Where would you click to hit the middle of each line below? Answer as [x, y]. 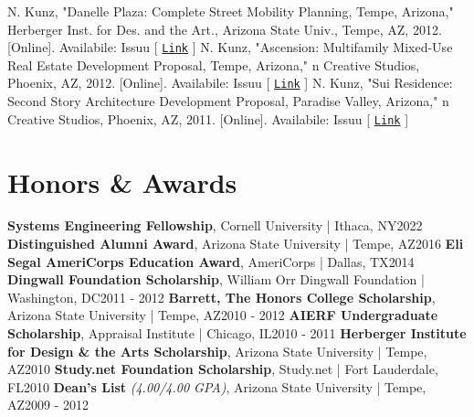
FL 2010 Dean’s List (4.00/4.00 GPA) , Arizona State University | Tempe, [217, 386]
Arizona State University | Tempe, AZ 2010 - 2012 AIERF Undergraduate [223, 315]
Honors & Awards [122, 182]
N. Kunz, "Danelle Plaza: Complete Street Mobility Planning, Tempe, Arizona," [231, 11]
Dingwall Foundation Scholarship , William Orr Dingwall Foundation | [216, 279]
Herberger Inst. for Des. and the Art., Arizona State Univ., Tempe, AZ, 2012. [225, 29]
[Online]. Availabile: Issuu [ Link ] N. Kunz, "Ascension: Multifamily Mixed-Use [230, 47]
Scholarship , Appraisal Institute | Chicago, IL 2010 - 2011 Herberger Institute [237, 333]
